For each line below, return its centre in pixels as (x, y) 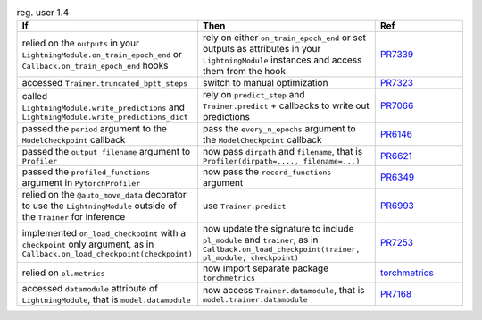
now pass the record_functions (267, 172)
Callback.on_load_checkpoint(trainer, (281, 250)
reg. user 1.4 (43, 13)
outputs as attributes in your (262, 49)
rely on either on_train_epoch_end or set (284, 38)
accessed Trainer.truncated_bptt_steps (104, 83)
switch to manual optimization (265, 83)
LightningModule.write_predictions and (103, 107)
